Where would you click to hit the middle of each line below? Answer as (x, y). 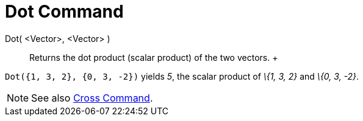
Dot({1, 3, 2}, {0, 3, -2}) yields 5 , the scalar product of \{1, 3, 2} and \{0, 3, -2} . (182, 76)
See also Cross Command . (92, 98)
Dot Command (64, 12)
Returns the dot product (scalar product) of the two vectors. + (154, 57)
